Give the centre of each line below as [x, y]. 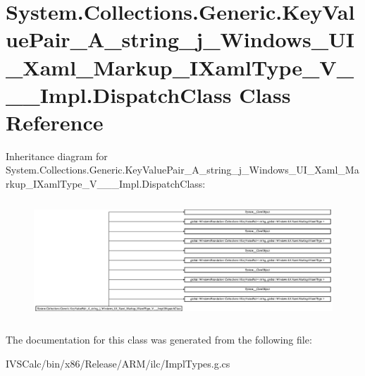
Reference [55, 122]
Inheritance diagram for [57, 156]
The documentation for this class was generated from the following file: [159, 339]
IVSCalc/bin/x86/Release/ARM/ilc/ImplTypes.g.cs [118, 363]
